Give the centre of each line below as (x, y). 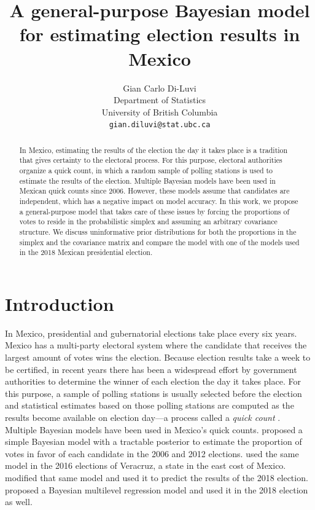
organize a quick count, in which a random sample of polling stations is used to (146, 171)
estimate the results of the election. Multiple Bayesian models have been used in (147, 180)
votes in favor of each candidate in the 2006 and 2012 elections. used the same (152, 453)
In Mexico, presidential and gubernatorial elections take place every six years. (151, 333)
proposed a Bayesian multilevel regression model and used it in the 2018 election (157, 489)
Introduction (60, 303)
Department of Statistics (160, 100)
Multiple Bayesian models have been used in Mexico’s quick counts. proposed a (154, 429)
